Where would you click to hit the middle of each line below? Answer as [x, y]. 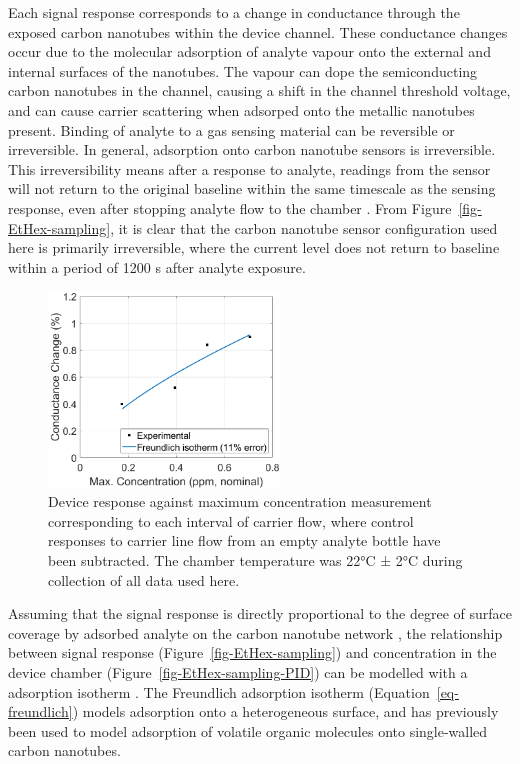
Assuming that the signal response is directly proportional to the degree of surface [260, 613]
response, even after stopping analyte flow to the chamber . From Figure [230, 207]
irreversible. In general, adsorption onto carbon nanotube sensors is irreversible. [252, 149]
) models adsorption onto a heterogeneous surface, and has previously [285, 711]
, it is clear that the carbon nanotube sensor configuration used [304, 227]
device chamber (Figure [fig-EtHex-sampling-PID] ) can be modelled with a [238, 671]
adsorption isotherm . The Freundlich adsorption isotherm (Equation [219, 691]
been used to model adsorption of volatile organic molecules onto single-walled [248, 730]
